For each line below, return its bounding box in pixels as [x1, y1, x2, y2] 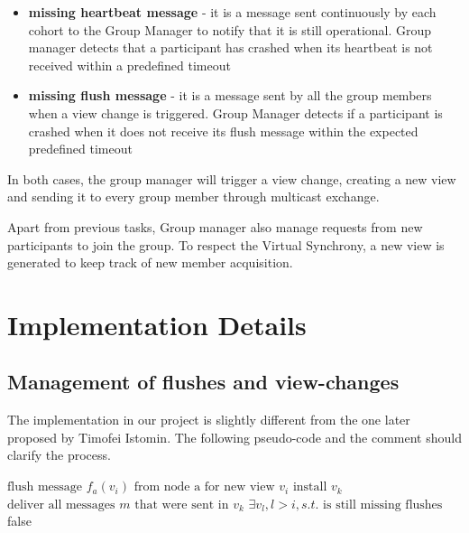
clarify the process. [7, 445, 111, 464]
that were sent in [134, 498, 229, 511]
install [292, 481, 327, 494]
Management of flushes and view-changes [7, 368, 400, 396]
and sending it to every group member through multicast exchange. [7, 187, 380, 206]
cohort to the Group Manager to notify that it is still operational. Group [28, 20, 432, 39]
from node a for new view [133, 481, 275, 494]
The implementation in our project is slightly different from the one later [7, 410, 410, 429]
